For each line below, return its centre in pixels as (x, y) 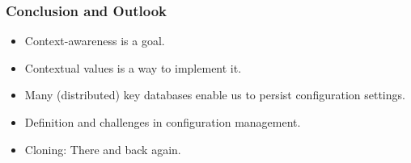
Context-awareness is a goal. (95, 41)
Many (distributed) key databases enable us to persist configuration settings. (215, 95)
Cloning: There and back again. (103, 149)
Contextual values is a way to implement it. (133, 67)
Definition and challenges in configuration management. (163, 122)
